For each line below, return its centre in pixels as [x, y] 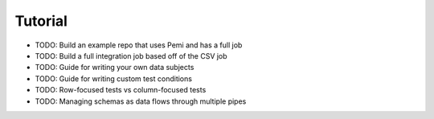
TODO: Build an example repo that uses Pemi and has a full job [139, 45]
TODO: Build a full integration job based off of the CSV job [131, 55]
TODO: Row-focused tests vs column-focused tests [121, 90]
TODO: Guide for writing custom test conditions [114, 78]
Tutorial [41, 21]
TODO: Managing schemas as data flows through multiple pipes [141, 101]
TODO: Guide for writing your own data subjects [115, 68]
